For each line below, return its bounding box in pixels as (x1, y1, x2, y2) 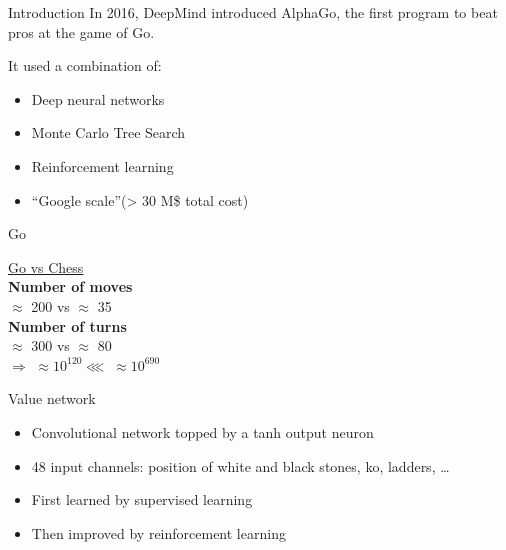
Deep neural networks (31, 88, 165, 109)
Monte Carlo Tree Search (31, 122, 186, 143)
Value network (8, 388, 96, 409)
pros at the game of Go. (8, 21, 155, 42)
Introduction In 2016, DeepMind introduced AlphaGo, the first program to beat (8, 2, 498, 22)
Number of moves (8, 276, 133, 297)
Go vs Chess (8, 256, 84, 277)
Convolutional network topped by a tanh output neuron (31, 421, 374, 442)
